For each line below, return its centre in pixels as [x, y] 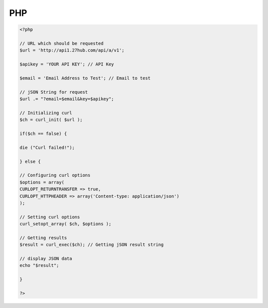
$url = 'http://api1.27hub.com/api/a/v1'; [72, 50]
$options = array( [42, 182]
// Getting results [43, 238]
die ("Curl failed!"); [47, 147]
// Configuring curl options [55, 175]
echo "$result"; [39, 266]
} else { [30, 161]
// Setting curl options [50, 217]
